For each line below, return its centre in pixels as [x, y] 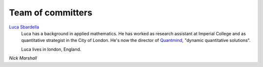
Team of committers [51, 13]
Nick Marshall [23, 58]
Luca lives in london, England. [51, 49]
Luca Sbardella [24, 27]
